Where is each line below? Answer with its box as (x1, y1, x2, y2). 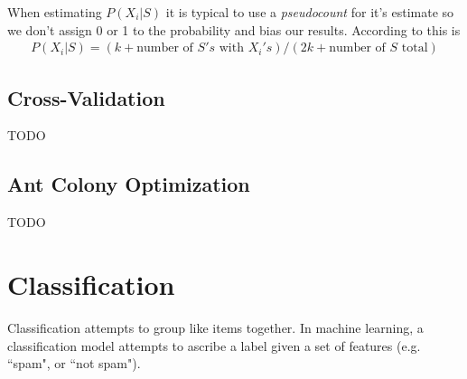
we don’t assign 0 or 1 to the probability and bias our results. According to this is (7, 20, 461, 39)
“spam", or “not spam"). (7, 354, 141, 373)
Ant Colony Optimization (7, 170, 250, 198)
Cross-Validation (7, 83, 165, 111)
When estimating (7, 3, 102, 21)
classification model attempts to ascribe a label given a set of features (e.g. (7, 336, 421, 355)
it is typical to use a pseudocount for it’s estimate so (165, 3, 454, 21)
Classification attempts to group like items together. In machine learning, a (7, 317, 424, 336)
